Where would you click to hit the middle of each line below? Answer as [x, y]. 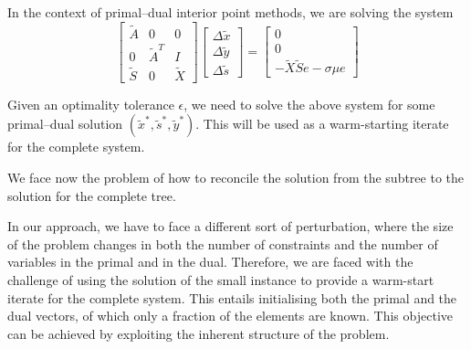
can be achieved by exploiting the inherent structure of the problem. [199, 333]
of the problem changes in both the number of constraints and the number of [223, 243]
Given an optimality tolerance [91, 104]
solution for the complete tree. [92, 195]
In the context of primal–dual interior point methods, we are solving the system [230, 12]
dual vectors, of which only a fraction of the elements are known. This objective [230, 316]
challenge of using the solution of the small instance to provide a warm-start [221, 280]
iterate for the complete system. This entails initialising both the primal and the [232, 297]
